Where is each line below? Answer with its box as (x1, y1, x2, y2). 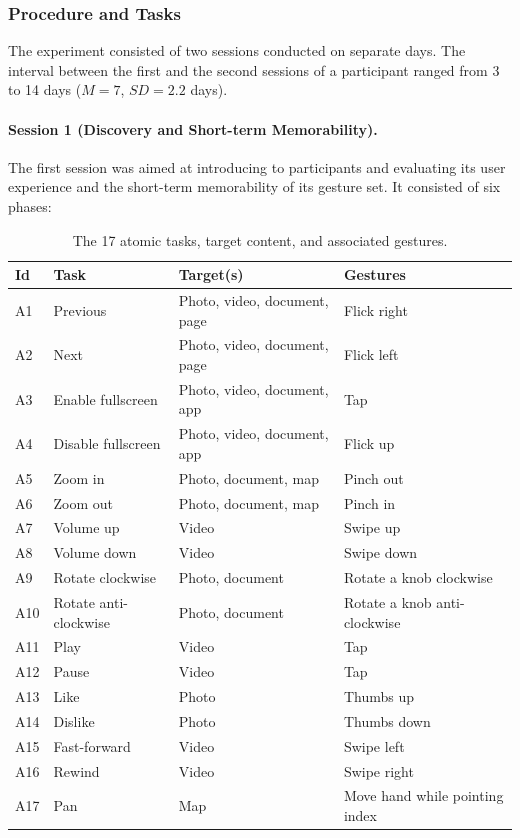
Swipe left (343, 735, 405, 756)
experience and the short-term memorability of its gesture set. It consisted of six (8, 176, 501, 197)
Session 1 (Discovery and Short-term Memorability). (8, 118, 378, 139)
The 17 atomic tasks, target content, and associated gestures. (72, 229, 448, 250)
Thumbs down (343, 710, 431, 731)
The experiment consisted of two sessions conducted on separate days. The (8, 40, 466, 61)
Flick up (343, 433, 395, 454)
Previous (53, 299, 107, 320)
